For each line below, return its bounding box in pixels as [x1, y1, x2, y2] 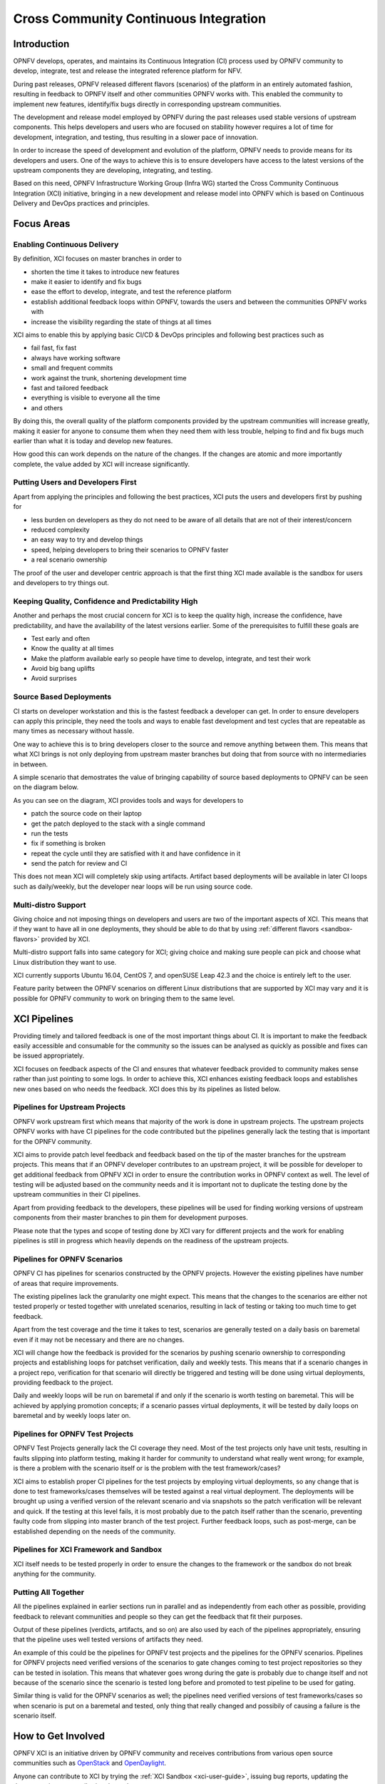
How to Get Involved [13, 1730, 105, 1742]
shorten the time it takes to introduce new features [31, 268, 180, 276]
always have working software [31, 353, 120, 362]
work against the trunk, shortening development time [31, 373, 187, 382]
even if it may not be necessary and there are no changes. [13, 1335, 185, 1344]
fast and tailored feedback [31, 383, 108, 392]
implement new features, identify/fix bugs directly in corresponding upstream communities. [13, 100, 282, 108]
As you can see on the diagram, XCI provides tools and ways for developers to [13, 796, 244, 804]
